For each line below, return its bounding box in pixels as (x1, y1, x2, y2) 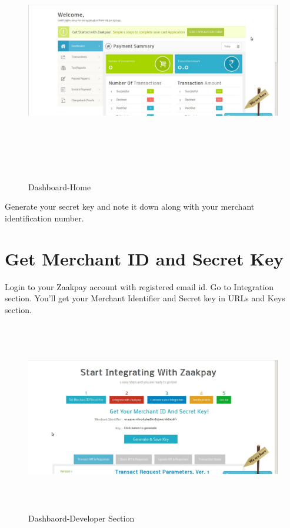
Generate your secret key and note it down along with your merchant (5, 200, 255, 213)
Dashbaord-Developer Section (28, 512, 135, 524)
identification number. (5, 211, 84, 224)
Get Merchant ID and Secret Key (5, 246, 284, 270)
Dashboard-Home (28, 180, 91, 193)
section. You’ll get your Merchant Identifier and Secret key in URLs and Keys (5, 292, 285, 304)
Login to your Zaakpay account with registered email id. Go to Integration (5, 280, 274, 292)
